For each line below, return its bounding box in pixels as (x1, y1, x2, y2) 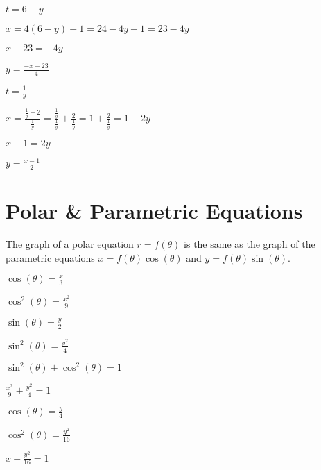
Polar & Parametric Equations (6, 196, 303, 225)
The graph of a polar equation (6, 237, 134, 251)
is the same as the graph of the (184, 237, 315, 251)
